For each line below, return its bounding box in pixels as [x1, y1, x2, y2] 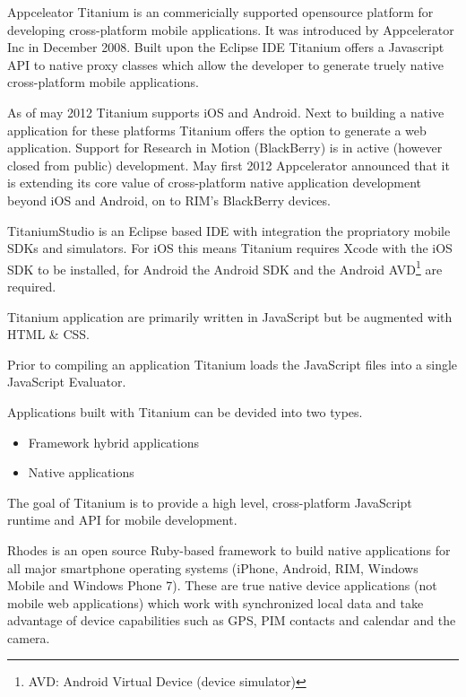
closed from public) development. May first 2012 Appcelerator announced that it [7, 155, 450, 174]
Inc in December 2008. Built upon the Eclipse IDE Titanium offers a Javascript [7, 38, 444, 57]
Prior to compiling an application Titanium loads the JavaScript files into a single [7, 354, 458, 373]
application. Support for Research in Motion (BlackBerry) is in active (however [7, 138, 443, 157]
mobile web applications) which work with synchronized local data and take [7, 593, 424, 612]
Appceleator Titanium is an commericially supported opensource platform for [7, 3, 434, 21]
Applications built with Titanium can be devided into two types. [7, 402, 363, 421]
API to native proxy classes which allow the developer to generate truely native [7, 55, 444, 74]
